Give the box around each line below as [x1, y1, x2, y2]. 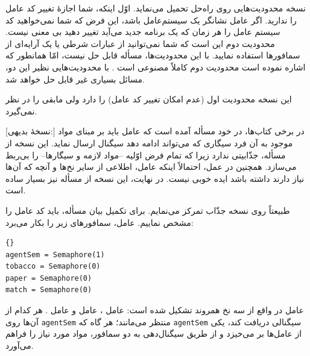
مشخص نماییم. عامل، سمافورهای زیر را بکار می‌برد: [5, 216, 194, 228]
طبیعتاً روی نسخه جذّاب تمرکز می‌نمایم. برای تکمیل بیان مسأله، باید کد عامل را [5, 204, 290, 216]
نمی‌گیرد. [5, 104, 37, 117]
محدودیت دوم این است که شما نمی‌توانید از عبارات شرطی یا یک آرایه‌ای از [5, 37, 275, 49]
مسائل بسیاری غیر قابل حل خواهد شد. [5, 72, 145, 85]
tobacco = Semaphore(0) [5, 262, 101, 271]
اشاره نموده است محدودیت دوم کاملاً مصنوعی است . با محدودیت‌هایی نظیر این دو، [5, 60, 306, 73]
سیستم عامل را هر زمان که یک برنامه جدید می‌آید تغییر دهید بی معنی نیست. [5, 25, 280, 38]
